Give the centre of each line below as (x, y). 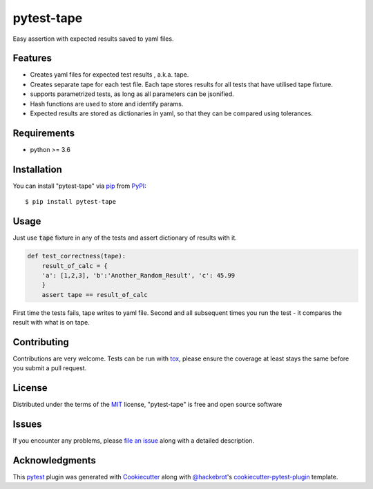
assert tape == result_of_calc (95, 295)
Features (32, 58)
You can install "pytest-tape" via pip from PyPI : (79, 186)
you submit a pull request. (50, 368)
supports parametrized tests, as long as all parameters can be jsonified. (132, 94)
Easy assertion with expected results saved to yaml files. (93, 39)
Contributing (41, 342)
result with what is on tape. (51, 323)
